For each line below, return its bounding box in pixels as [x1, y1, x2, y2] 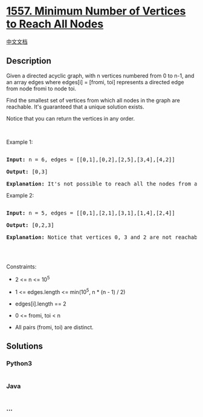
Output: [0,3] [6, 168, 48, 175]
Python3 [6, 359, 32, 368]
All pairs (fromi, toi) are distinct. [14, 324, 94, 331]
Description [6, 56, 51, 66]
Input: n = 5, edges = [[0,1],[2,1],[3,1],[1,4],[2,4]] [6, 209, 175, 216]
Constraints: [6, 262, 37, 270]
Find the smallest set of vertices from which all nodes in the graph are [6, 96, 180, 104]
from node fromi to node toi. [6, 85, 77, 92]
